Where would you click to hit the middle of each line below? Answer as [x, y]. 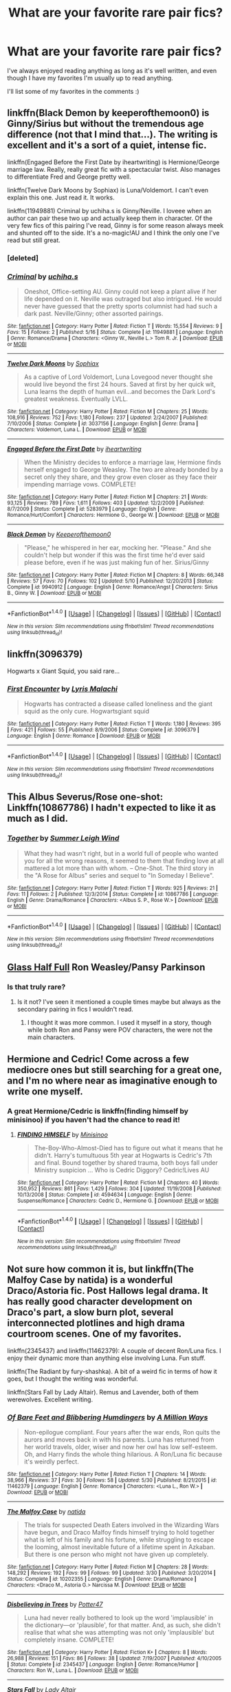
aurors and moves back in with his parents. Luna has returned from [119, 1439]
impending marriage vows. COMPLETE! [80, 484]
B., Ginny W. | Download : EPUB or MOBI [54, 593]
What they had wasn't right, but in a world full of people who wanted [121, 853]
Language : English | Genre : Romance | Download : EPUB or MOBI [84, 736]
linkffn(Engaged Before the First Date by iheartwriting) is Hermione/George [113, 162]
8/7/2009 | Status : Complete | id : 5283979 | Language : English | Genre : [92, 509]
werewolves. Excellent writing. [50, 1399]
